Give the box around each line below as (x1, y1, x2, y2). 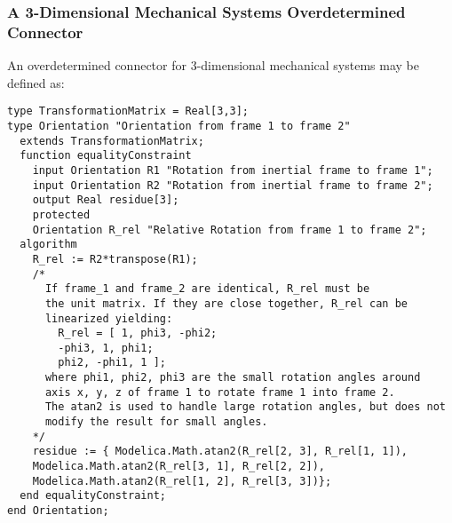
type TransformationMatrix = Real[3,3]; (7, 105, 250, 118)
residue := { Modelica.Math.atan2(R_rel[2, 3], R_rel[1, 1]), (32, 445, 408, 458)
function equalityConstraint (20, 149, 192, 162)
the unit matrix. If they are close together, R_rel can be (44, 297, 408, 310)
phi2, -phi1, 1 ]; (58, 356, 166, 369)
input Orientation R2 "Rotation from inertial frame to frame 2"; (32, 178, 433, 192)
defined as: (7, 73, 65, 91)
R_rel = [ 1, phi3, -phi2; (58, 327, 218, 340)
